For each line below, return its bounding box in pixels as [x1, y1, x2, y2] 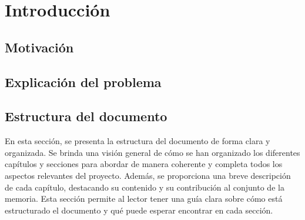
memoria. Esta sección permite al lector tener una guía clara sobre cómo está [5, 192, 283, 205]
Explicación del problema [5, 72, 162, 91]
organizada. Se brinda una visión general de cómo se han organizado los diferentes [5, 146, 300, 158]
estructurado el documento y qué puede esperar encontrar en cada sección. [5, 204, 273, 216]
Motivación [5, 38, 74, 56]
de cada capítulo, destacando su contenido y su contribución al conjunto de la [5, 181, 284, 193]
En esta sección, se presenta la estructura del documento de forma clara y [5, 135, 270, 147]
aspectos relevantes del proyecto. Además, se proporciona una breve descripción [5, 169, 291, 181]
